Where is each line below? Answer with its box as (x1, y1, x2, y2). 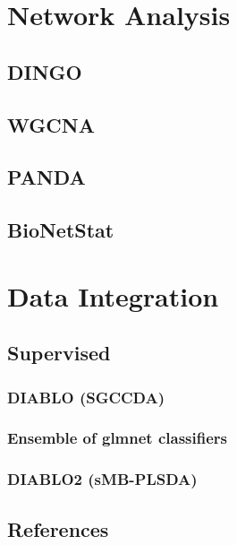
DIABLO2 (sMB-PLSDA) (7, 468, 198, 490)
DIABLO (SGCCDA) (7, 385, 165, 408)
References (7, 515, 109, 542)
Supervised (7, 339, 111, 367)
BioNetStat (7, 216, 114, 244)
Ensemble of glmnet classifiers (7, 427, 227, 449)
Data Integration (7, 277, 219, 314)
